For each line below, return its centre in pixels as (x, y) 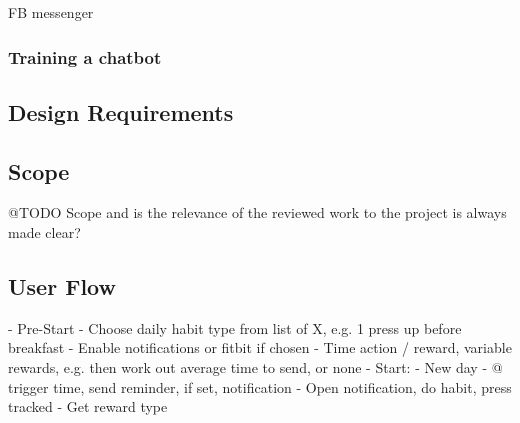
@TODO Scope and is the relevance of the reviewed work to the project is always (257, 212)
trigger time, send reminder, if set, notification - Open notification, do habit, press (260, 386)
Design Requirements (121, 111)
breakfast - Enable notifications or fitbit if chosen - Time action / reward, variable (260, 347)
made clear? (44, 232)
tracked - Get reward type (88, 406)
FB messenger (51, 12)
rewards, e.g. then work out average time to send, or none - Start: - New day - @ (255, 367)
